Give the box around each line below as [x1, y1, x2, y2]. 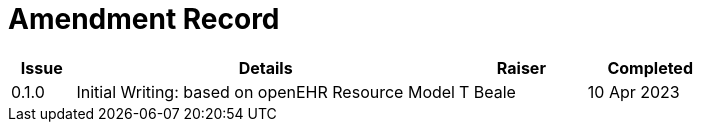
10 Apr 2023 [587, 81, 680, 102]
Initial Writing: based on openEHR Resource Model [76, 81, 455, 102]
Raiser [496, 57, 546, 78]
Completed [607, 57, 693, 78]
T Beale [458, 81, 516, 102]
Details [238, 57, 293, 78]
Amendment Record [8, 2, 280, 36]
